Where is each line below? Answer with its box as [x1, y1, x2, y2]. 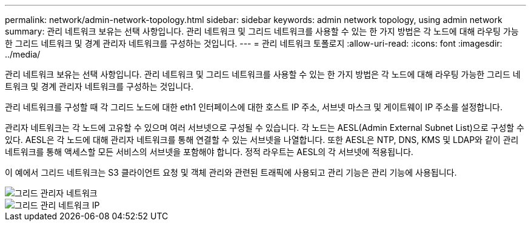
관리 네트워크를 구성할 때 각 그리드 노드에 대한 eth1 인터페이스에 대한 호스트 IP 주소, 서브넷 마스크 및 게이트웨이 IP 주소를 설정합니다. [5, 102, 503, 112]
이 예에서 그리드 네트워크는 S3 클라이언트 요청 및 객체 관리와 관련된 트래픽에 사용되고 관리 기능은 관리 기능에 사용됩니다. [5, 167, 457, 178]
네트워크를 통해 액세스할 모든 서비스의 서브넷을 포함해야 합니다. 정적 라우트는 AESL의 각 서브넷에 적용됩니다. [5, 147, 413, 157]
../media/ [5, 49, 41, 59]
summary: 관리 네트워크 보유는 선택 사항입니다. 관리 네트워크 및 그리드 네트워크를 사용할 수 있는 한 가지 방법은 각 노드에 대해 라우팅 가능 [5, 26, 519, 36]
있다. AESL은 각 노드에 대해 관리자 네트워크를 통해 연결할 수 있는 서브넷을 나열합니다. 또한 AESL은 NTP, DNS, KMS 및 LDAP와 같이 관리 [5, 135, 519, 145]
